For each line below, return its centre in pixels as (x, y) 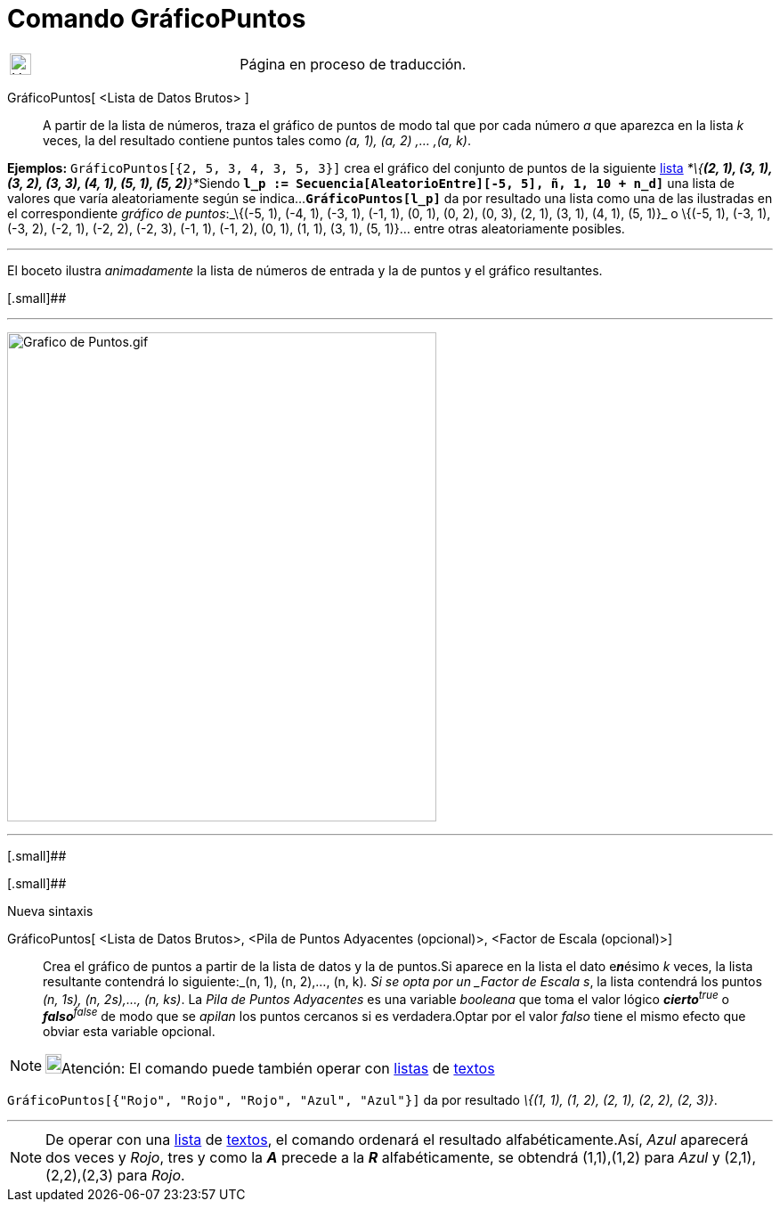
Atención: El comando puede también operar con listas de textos (278, 1069)
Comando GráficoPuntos (157, 19)
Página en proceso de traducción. (353, 64)
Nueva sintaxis (50, 911)
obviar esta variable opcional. (129, 1032)
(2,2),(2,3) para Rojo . (115, 1176)
